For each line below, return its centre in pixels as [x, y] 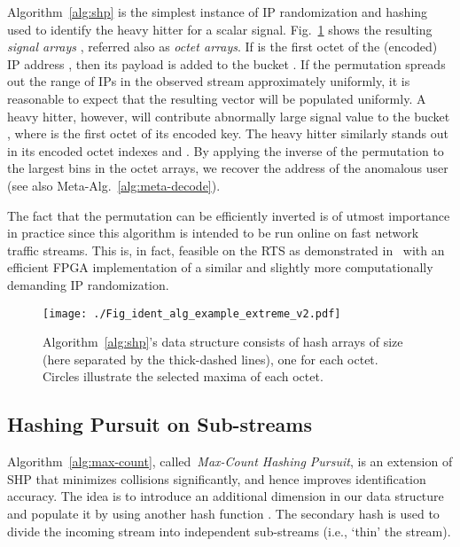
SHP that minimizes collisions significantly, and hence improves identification [217, 478]
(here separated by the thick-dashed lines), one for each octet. [211, 359]
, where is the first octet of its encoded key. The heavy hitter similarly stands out [228, 133]
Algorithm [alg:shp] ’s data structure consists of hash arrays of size [223, 342]
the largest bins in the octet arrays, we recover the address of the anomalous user [228, 168]
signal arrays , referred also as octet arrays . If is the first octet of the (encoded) [222, 47]
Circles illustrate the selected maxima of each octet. [183, 376]
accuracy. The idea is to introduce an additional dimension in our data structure [226, 496]
